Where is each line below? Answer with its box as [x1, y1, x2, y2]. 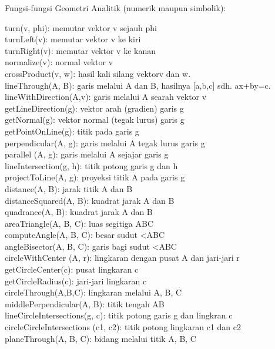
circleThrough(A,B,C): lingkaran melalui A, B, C [5, 286, 182, 298]
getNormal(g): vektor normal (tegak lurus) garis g [5, 113, 185, 126]
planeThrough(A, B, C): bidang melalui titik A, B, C [5, 332, 196, 344]
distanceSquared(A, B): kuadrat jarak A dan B [5, 194, 175, 206]
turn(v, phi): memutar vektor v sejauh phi [5, 21, 157, 33]
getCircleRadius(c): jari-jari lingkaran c [5, 274, 147, 287]
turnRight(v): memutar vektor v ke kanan [5, 44, 156, 56]
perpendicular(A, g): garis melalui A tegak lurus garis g [5, 136, 205, 149]
